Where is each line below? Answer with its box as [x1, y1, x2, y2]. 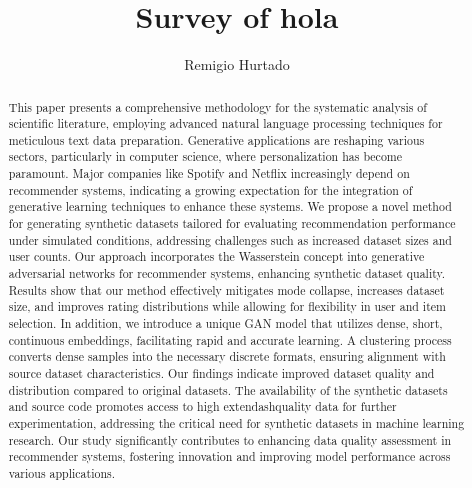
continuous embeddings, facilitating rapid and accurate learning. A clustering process [8, 331, 452, 348]
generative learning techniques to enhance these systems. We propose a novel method [8, 198, 452, 215]
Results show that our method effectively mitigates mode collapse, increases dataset [8, 281, 445, 298]
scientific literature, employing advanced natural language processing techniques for [8, 115, 443, 132]
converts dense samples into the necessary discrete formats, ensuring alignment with [8, 348, 446, 365]
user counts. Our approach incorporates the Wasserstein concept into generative [8, 248, 425, 265]
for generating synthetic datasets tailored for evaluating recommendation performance [8, 215, 456, 232]
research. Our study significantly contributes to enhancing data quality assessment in [8, 431, 452, 448]
